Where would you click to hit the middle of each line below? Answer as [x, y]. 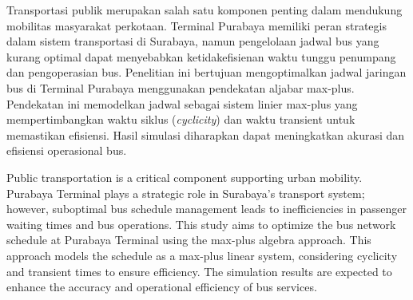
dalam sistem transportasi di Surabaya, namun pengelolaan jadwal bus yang [193, 41]
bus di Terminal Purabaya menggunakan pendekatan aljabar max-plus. [181, 87]
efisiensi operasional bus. [67, 150]
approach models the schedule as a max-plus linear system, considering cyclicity [202, 255]
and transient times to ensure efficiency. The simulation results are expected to [199, 271]
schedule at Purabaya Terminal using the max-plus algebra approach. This [189, 240]
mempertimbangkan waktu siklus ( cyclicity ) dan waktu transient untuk [181, 119]
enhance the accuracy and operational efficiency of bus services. [162, 287]
